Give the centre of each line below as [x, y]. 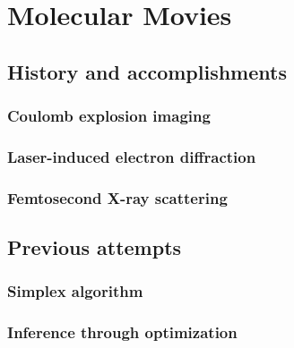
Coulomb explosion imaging [109, 116]
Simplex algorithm [75, 291]
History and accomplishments [147, 71]
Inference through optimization [122, 332]
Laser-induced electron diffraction [132, 156]
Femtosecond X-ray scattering [117, 197]
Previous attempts [95, 247]
